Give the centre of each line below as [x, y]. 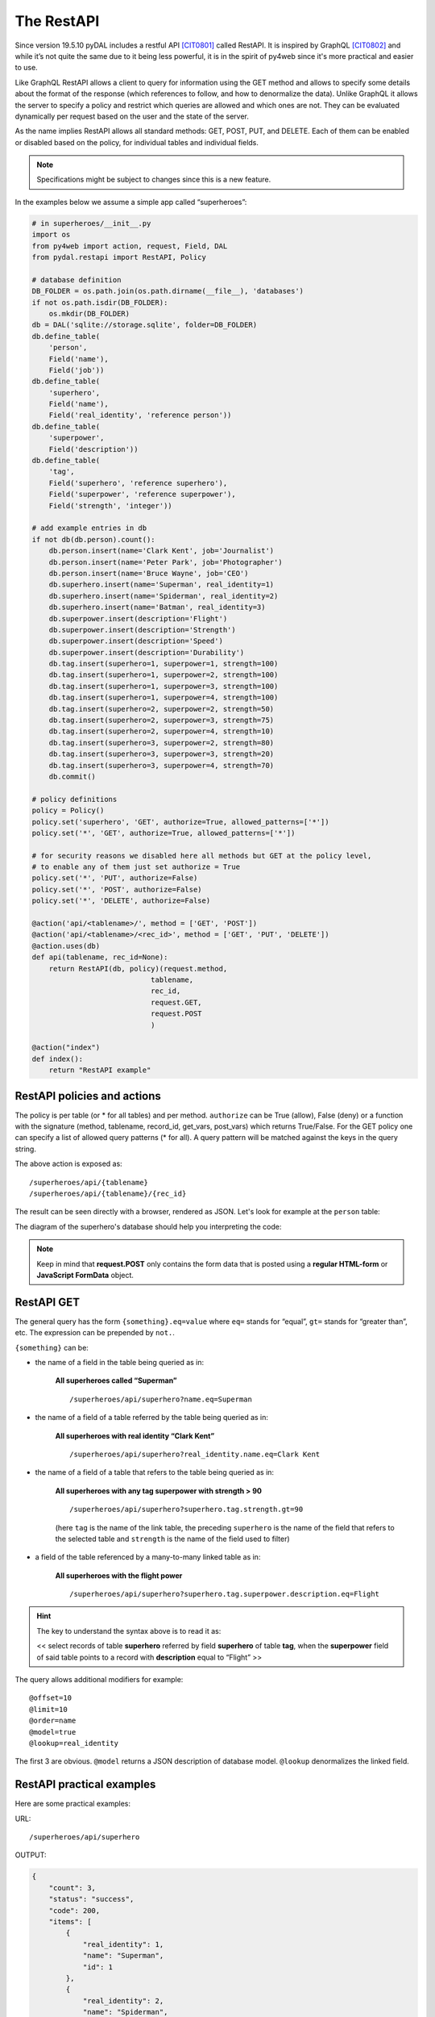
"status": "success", [91, 1899]
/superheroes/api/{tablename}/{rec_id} [108, 1193]
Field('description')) [93, 449]
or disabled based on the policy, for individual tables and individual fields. [137, 142]
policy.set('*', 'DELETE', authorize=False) [121, 901]
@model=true [53, 1732]
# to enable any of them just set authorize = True [136, 867]
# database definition [77, 280]
